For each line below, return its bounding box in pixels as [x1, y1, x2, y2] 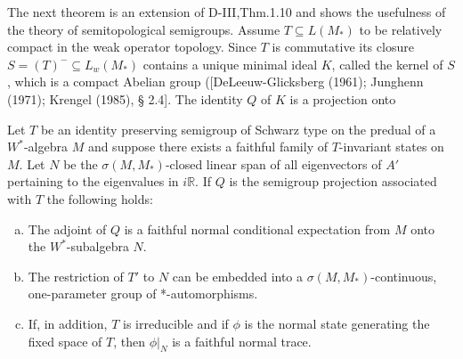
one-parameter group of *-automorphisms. [28, 284, 258, 303]
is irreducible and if [123, 314, 229, 332]
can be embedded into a [172, 266, 304, 285]
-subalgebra [66, 237, 129, 256]
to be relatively [359, 20, 443, 38]
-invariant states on [338, 137, 444, 156]
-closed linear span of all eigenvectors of [165, 154, 382, 173]
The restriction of [28, 266, 124, 285]
